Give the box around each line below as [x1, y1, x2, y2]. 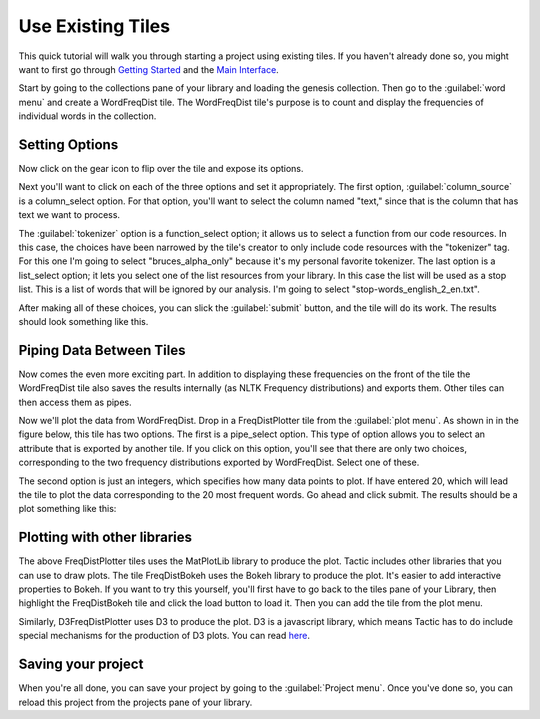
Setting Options [18, 136, 119, 153]
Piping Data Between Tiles [18, 341, 186, 359]
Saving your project [18, 656, 144, 673]
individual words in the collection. [18, 110, 157, 122]
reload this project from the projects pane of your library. [18, 696, 253, 708]
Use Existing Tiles [18, 15, 170, 37]
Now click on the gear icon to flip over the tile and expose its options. [18, 163, 304, 175]
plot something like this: [18, 503, 117, 515]
